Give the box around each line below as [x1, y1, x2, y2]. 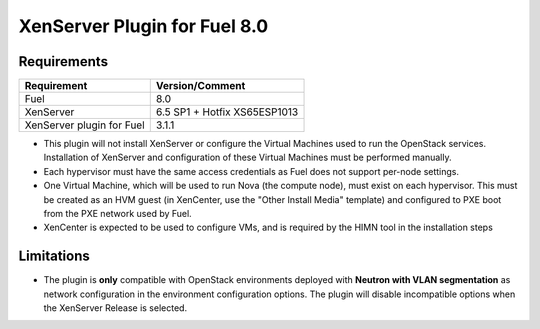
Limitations [18, 248, 90, 265]
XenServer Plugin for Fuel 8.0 [18, 15, 269, 37]
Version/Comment [155, 79, 246, 93]
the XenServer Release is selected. [43, 302, 188, 314]
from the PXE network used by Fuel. [43, 208, 192, 220]
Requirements [18, 53, 109, 70]
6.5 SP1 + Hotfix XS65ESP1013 [155, 105, 299, 119]
